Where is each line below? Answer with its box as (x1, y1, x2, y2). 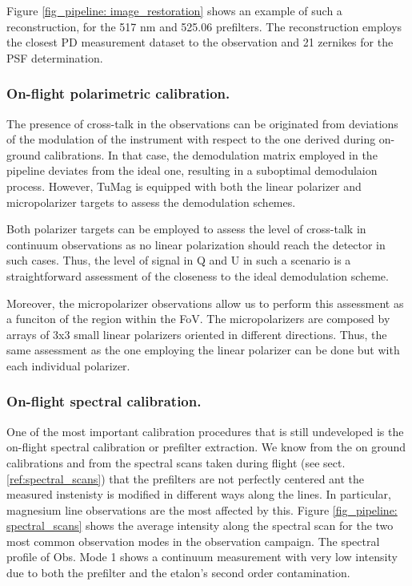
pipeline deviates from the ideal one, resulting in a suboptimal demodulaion (6, 162, 378, 179)
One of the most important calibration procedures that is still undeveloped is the (6, 422, 404, 439)
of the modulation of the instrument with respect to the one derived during (6, 131, 376, 148)
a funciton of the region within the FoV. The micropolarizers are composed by (6, 310, 390, 327)
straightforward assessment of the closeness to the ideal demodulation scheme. (6, 267, 389, 284)
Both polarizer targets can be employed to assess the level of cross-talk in (6, 220, 366, 237)
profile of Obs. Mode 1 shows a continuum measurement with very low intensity (6, 548, 398, 565)
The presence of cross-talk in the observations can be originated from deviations (6, 115, 398, 131)
